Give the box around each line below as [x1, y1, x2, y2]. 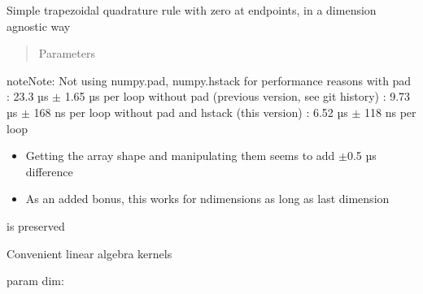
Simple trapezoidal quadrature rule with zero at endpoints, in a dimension [7, 2, 377, 18]
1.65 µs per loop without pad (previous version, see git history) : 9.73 [64, 88, 411, 105]
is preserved [7, 217, 65, 234]
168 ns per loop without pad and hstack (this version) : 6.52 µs [33, 103, 348, 120]
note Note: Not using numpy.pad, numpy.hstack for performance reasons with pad [7, 71, 412, 89]
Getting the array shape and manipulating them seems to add [25, 147, 335, 164]
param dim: [7, 272, 64, 289]
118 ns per [364, 103, 416, 120]
